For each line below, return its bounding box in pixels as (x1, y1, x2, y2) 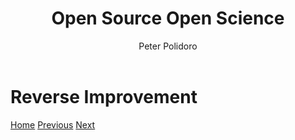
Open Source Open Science (51, 7, 285, 30)
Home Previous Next (10, 118, 96, 131)
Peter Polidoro (138, 40, 198, 52)
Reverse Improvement (10, 85, 198, 108)
